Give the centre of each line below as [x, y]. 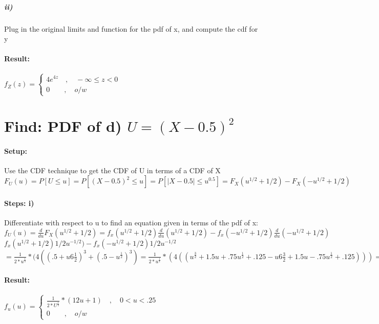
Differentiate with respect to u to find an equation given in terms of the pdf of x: [131, 223]
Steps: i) [19, 203]
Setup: [16, 151]
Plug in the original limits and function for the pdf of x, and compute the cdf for [131, 28]
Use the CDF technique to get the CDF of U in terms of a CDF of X [112, 170]
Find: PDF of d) [63, 125]
